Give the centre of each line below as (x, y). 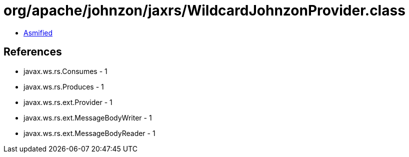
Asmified (38, 32)
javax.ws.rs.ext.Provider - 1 (68, 102)
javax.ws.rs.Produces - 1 (64, 86)
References (33, 52)
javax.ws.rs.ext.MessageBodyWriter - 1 (88, 117)
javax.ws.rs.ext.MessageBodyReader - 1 (89, 133)
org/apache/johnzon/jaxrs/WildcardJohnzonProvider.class (204, 10)
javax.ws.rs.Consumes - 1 (65, 71)
